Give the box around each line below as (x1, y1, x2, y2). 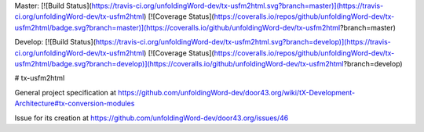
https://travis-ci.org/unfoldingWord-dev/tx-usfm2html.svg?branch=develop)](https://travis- (95, 37, 392, 47)
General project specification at (14, 87, 117, 97)
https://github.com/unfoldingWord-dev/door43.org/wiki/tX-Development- (118, 87, 356, 97)
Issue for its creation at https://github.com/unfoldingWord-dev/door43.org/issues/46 (14, 113, 289, 123)
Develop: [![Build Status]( (14, 37, 96, 47)
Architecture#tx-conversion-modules (14, 98, 135, 109)
